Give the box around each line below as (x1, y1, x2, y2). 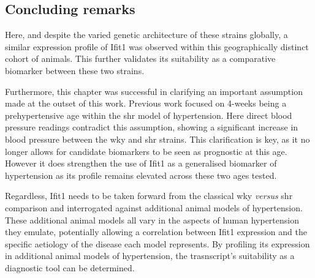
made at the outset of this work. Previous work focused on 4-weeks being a (5, 97, 287, 110)
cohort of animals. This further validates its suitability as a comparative (5, 52, 276, 65)
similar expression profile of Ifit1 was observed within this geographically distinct (5, 40, 309, 53)
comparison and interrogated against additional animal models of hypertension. (5, 201, 303, 214)
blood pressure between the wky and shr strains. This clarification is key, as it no (5, 132, 310, 145)
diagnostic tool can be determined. (5, 261, 135, 274)
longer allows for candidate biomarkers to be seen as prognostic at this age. (5, 145, 287, 157)
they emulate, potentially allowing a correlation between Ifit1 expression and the (5, 225, 307, 238)
